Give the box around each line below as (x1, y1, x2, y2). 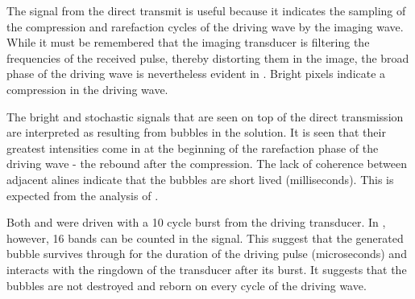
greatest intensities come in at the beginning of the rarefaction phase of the (6, 139, 379, 156)
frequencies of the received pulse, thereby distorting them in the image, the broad (6, 49, 409, 66)
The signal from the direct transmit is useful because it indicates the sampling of (6, 2, 406, 18)
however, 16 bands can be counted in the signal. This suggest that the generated (6, 229, 404, 246)
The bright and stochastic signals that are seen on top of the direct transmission (6, 108, 404, 125)
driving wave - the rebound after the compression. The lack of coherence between (6, 155, 407, 172)
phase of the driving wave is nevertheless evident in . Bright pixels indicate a (6, 65, 386, 82)
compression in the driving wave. (6, 80, 168, 97)
